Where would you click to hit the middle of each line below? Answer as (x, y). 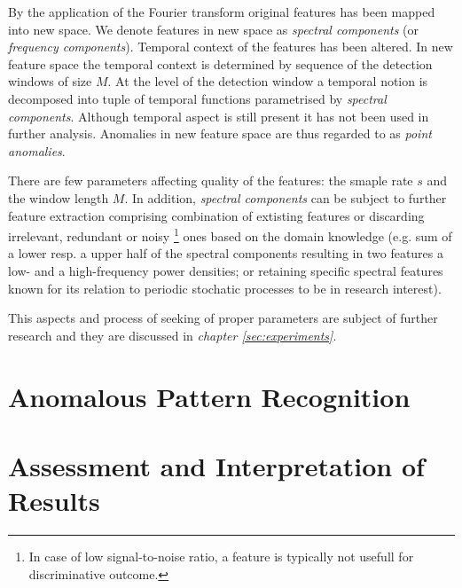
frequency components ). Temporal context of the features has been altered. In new (231, 47)
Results (54, 501)
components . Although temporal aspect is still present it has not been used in (219, 116)
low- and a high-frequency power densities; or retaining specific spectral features (226, 270)
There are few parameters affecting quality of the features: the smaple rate (211, 180)
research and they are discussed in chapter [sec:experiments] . (172, 335)
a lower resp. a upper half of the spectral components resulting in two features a (226, 253)
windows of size (50, 81)
